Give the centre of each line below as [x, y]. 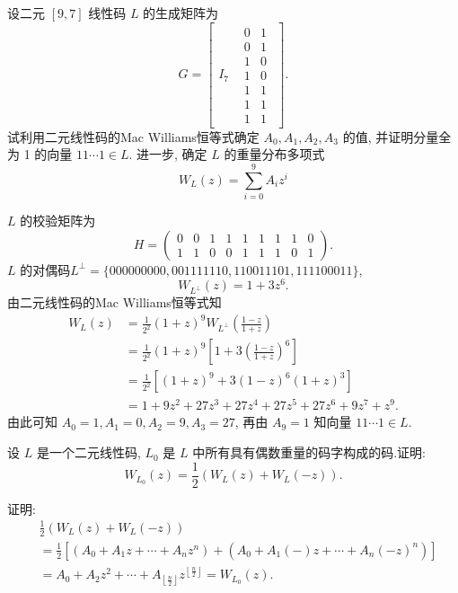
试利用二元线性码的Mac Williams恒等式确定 [133, 136]
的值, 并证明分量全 [397, 136]
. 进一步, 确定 [168, 154]
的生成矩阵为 [181, 13]
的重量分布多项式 [274, 154]
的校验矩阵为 [58, 221]
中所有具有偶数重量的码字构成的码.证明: [309, 452]
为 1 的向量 [40, 154]
